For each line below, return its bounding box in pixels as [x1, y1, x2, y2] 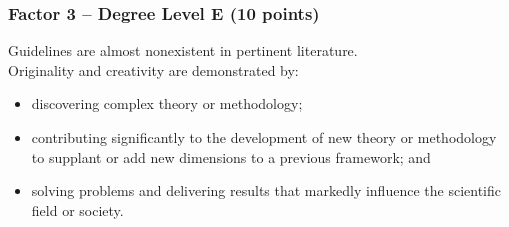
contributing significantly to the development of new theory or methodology [31, 127, 497, 147]
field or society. [31, 199, 124, 220]
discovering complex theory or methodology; [31, 93, 303, 114]
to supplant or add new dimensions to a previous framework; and [31, 146, 431, 167]
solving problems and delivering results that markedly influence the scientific [31, 180, 501, 201]
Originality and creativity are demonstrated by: [8, 59, 299, 80]
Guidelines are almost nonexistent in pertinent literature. [8, 40, 358, 61]
